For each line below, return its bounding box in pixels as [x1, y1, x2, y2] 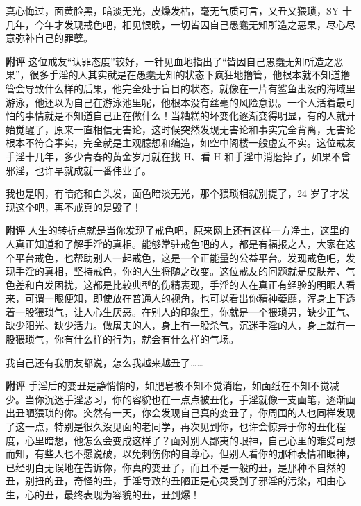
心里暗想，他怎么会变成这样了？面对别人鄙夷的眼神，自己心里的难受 [24, 432, 336, 447]
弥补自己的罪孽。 [15, 31, 93, 45]
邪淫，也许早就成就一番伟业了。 [6, 162, 151, 177]
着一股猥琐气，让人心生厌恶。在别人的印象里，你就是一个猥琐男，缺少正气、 [6, 304, 355, 319]
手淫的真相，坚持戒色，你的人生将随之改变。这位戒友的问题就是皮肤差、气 [15, 264, 355, 278]
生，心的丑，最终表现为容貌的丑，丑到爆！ [6, 487, 200, 501]
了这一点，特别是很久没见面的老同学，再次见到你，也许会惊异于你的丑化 [6, 419, 336, 434]
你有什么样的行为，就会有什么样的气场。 [53, 332, 239, 346]
